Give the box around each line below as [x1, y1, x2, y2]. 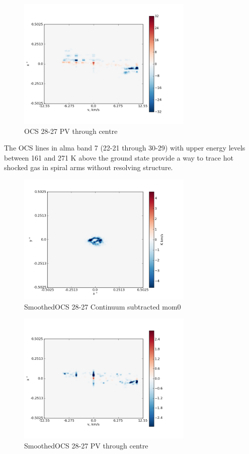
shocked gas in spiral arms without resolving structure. [4, 162, 173, 173]
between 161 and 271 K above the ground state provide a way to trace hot [4, 152, 233, 163]
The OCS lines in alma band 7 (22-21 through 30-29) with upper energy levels [4, 142, 245, 153]
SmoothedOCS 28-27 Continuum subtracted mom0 [24, 301, 181, 312]
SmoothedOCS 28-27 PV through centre [24, 440, 148, 451]
